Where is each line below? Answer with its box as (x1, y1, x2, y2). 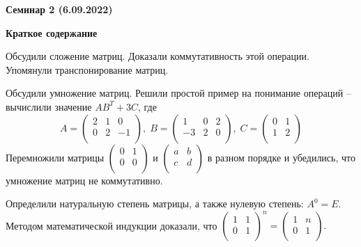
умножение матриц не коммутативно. (6, 173, 163, 187)
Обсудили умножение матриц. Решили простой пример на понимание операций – (6, 86, 351, 100)
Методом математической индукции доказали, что (6, 218, 217, 232)
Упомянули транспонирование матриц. (6, 62, 169, 77)
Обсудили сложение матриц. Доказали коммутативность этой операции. (6, 49, 309, 63)
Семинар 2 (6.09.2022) (6, 2, 113, 16)
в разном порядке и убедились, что (207, 150, 355, 164)
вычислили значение (6, 99, 92, 113)
